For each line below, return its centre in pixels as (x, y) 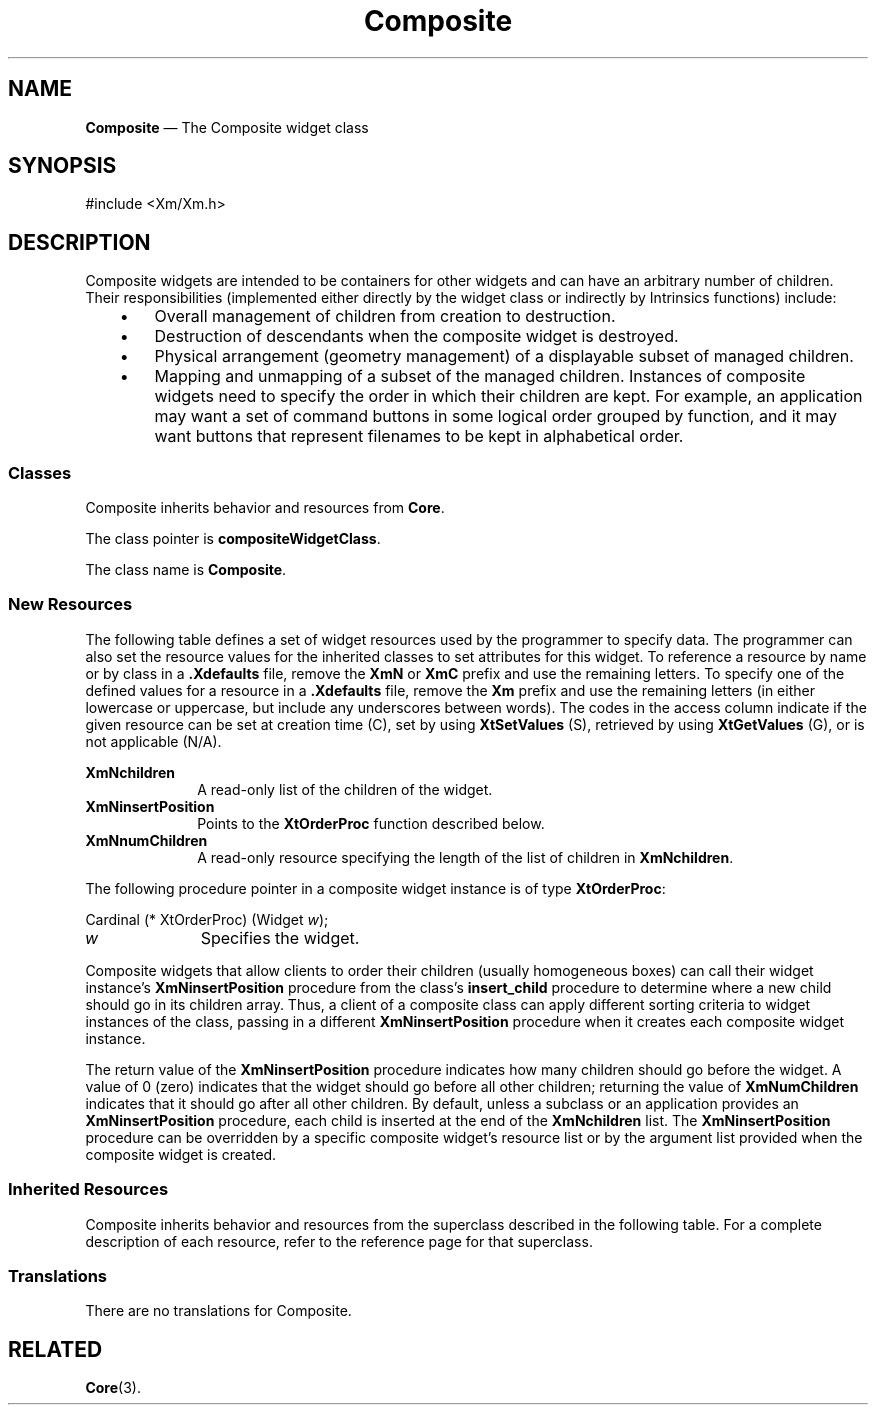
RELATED (55, 1349)
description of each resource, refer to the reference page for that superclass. (339, 1241)
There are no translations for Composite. (218, 1311)
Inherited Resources (88, 1189)
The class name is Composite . (186, 570)
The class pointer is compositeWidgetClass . (233, 539)
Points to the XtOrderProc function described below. (371, 823)
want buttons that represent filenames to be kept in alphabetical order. (419, 436)
